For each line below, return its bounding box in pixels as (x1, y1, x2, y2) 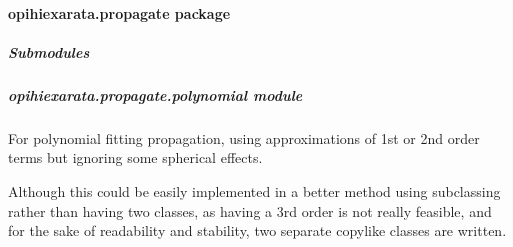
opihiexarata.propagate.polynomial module (8, 84, 303, 105)
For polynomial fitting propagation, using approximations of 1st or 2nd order (8, 127, 480, 148)
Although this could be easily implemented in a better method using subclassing (8, 180, 501, 201)
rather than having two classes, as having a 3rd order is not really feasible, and (8, 200, 492, 221)
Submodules (8, 41, 90, 62)
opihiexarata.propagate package (8, 2, 231, 23)
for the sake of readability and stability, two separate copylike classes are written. (8, 220, 507, 241)
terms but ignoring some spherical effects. (8, 147, 263, 168)
